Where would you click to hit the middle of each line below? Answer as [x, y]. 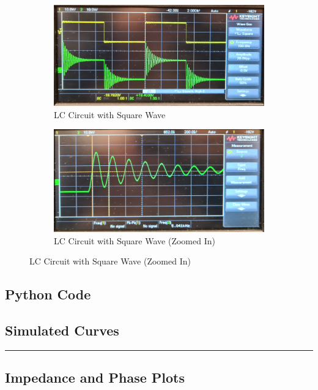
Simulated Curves [62, 330]
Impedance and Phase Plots [95, 377]
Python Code [48, 294]
